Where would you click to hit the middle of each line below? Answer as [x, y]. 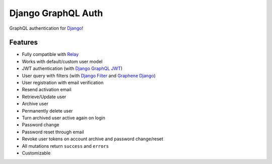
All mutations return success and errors [65, 146]
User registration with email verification [63, 83]
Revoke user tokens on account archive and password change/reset [93, 139]
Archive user [35, 104]
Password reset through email [53, 132]
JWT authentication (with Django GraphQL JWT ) [72, 68]
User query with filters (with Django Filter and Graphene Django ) [89, 75]
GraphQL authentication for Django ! [46, 28]
